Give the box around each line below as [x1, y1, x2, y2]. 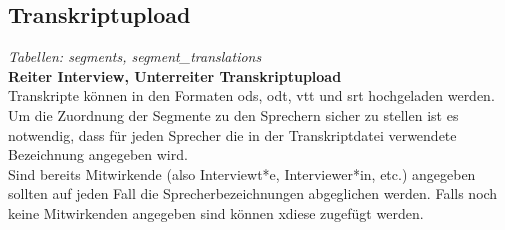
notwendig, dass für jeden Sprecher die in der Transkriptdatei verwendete [8, 124, 457, 145]
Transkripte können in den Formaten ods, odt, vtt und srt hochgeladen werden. [8, 85, 495, 106]
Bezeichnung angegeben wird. [8, 144, 188, 165]
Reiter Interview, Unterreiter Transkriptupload [8, 65, 342, 86]
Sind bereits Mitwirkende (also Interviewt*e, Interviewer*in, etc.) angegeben [8, 163, 476, 184]
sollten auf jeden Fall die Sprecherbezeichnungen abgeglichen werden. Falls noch [8, 183, 498, 204]
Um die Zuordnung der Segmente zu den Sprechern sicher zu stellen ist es [8, 104, 459, 125]
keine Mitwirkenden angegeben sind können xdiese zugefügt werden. [8, 202, 424, 223]
